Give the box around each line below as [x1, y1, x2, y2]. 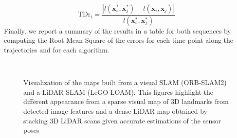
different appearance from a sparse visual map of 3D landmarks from [23, 96, 229, 106]
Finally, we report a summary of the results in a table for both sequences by [4, 25, 231, 35]
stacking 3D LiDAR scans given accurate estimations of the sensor [23, 115, 221, 125]
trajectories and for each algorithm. [4, 45, 109, 55]
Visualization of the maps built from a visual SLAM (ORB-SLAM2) [23, 77, 227, 87]
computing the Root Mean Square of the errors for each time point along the [4, 35, 234, 45]
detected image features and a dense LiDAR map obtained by [23, 106, 207, 116]
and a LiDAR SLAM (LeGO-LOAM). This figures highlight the [23, 86, 213, 97]
